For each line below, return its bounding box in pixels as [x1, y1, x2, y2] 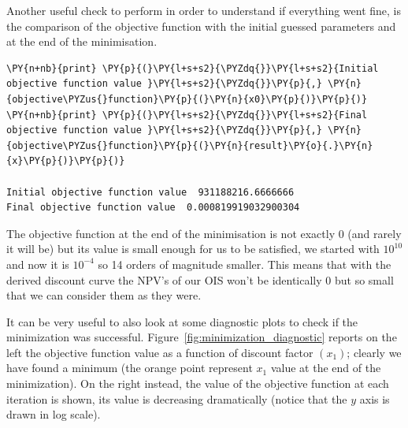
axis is [359, 390, 390, 407]
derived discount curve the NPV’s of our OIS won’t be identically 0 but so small [6, 271, 394, 288]
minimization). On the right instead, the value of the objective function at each [6, 375, 389, 392]
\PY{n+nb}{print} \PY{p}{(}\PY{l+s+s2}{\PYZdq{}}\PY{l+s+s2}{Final [6, 109, 368, 121]
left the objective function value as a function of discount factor [6, 344, 313, 360]
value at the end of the [270, 359, 381, 376]
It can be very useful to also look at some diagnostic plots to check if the [6, 313, 358, 329]
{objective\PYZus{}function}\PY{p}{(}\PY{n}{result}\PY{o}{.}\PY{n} [6, 140, 373, 151]
